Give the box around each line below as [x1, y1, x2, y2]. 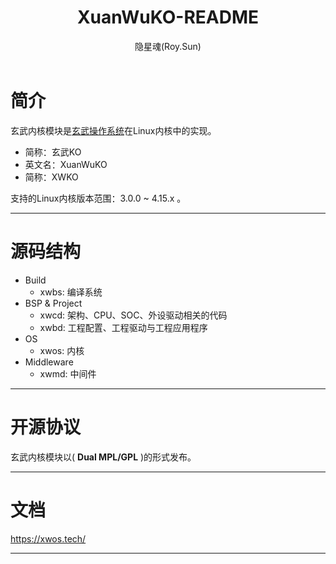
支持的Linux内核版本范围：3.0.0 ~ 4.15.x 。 [10, 192, 187, 204]
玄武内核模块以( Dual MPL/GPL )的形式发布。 [10, 451, 197, 463]
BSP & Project [24, 297, 83, 309]
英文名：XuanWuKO [24, 158, 108, 170]
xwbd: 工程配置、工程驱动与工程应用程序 [39, 321, 208, 333]
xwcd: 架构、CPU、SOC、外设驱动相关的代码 [39, 309, 228, 321]
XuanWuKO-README [76, 6, 260, 29]
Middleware [24, 356, 74, 368]
